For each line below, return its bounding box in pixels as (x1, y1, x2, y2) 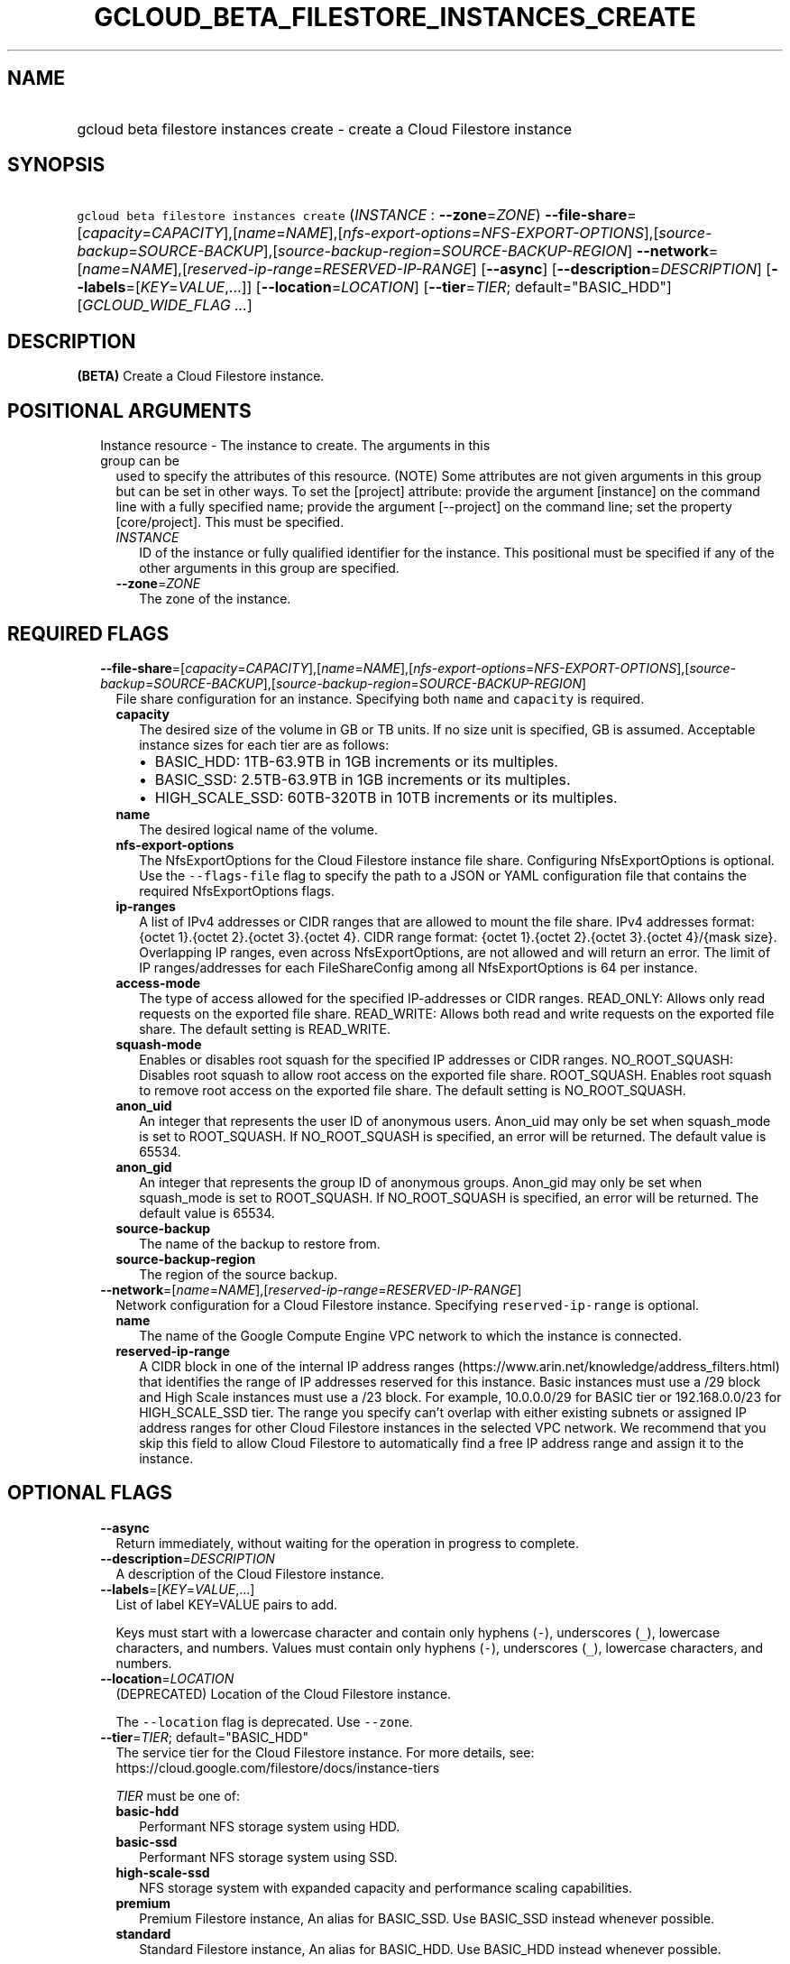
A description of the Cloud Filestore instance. (115, 1565, 384, 1581)
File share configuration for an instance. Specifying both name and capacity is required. (115, 690, 645, 706)
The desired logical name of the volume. (139, 821, 378, 837)
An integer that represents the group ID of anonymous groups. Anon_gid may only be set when (139, 1174, 703, 1190)
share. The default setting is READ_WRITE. (139, 1020, 390, 1037)
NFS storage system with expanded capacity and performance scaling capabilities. (139, 1879, 633, 1895)
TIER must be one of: (115, 1787, 241, 1803)
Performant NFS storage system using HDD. (139, 1818, 400, 1834)
